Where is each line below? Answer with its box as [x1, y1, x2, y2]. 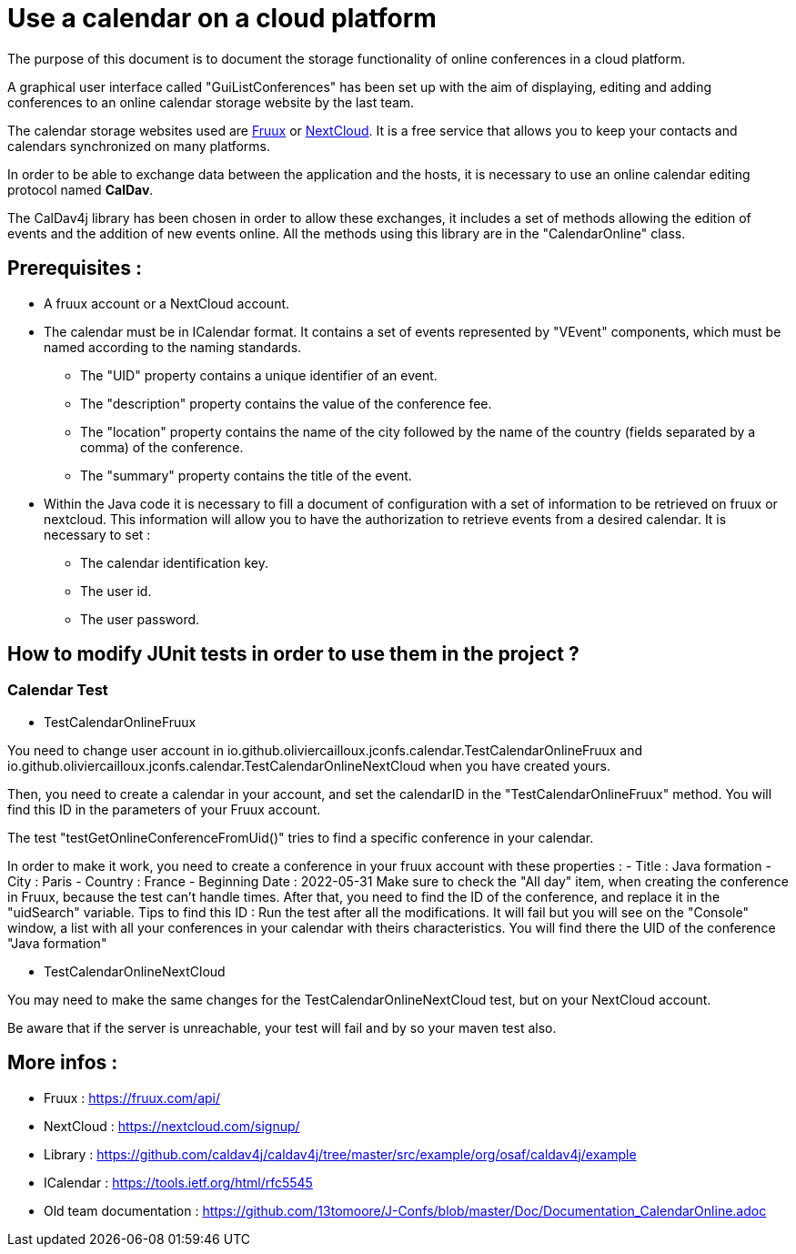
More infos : [7, 1051, 118, 1075]
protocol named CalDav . [7, 181, 154, 197]
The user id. [80, 582, 152, 599]
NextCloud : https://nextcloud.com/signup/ [44, 1117, 300, 1134]
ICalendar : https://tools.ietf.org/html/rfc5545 [44, 1174, 313, 1190]
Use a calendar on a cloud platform [7, 3, 437, 34]
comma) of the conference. [80, 439, 244, 455]
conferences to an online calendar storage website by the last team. [7, 94, 415, 110]
